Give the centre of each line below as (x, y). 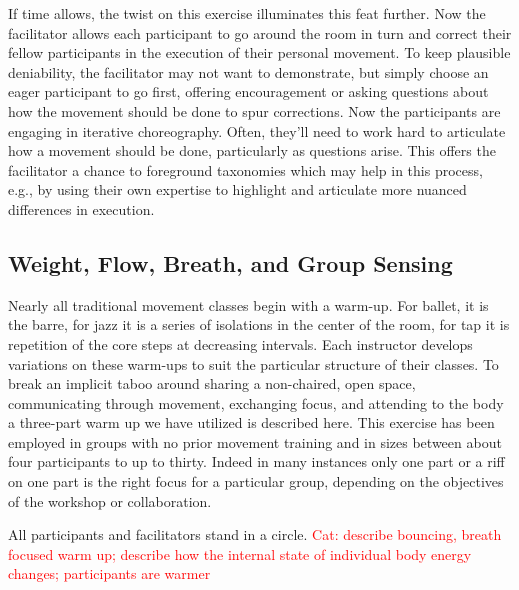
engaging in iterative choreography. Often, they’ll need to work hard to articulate (257, 130)
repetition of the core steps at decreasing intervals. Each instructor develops (240, 343)
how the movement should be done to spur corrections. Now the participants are (254, 110)
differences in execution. (81, 208)
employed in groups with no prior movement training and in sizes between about (255, 441)
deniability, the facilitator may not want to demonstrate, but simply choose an (248, 71)
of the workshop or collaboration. (110, 500)
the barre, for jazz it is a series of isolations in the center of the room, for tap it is (259, 324)
